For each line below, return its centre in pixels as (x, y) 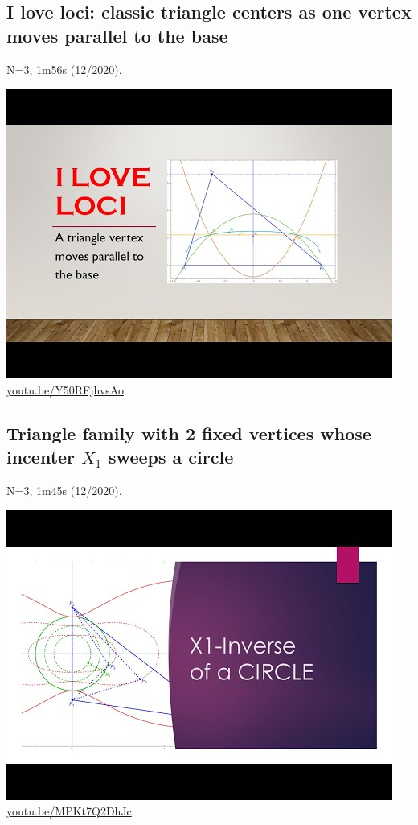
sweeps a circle (171, 457)
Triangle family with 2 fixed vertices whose (189, 433)
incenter (41, 457)
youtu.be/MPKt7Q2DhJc (69, 811)
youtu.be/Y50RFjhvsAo (65, 389)
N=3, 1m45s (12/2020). (64, 490)
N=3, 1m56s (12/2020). (64, 69)
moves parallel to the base (117, 35)
